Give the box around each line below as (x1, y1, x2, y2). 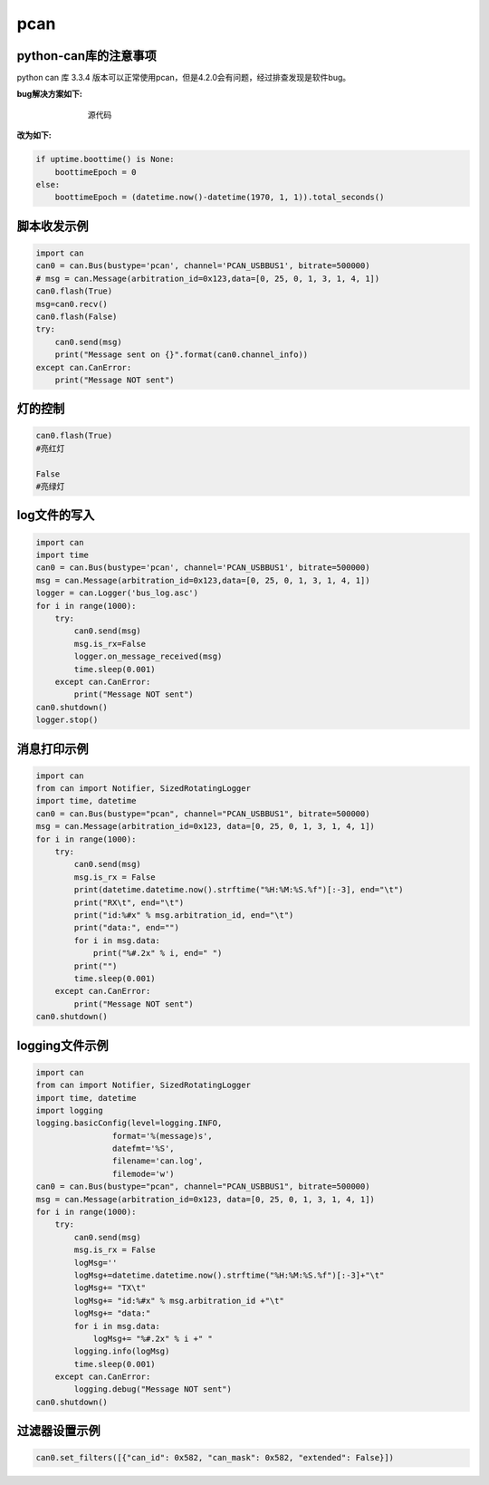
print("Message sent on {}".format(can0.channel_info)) (54, 350, 309, 360)
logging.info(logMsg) (73, 1346, 170, 1356)
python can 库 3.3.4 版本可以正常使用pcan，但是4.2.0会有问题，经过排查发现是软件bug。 (16, 72, 351, 83)
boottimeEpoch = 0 (54, 167, 137, 177)
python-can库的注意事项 (16, 48, 158, 63)
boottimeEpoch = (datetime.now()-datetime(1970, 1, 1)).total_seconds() (54, 192, 385, 203)
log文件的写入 (16, 507, 95, 523)
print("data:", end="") (73, 922, 180, 933)
